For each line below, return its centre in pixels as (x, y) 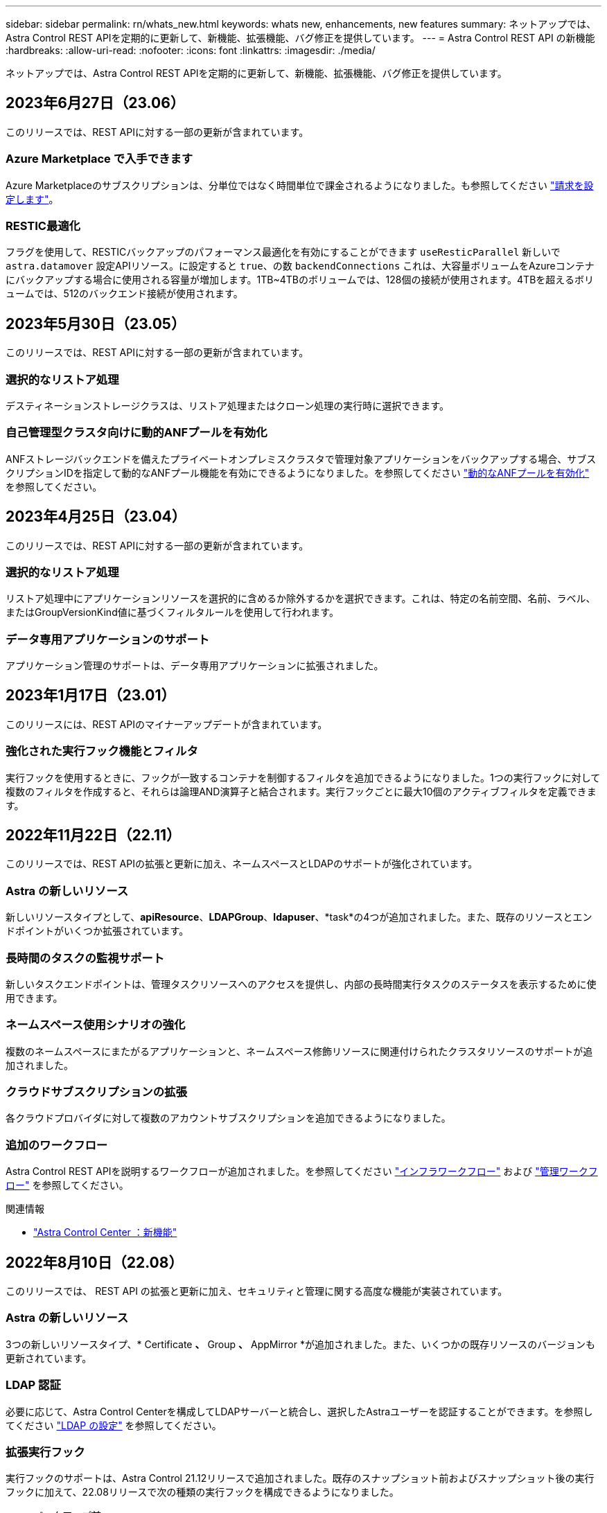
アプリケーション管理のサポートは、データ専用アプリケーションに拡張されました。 (195, 666)
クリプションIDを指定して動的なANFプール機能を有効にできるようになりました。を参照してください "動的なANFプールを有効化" (298, 472)
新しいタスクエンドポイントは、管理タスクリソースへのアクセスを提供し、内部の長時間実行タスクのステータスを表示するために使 (301, 984)
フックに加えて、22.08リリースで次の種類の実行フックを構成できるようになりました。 (202, 1492)
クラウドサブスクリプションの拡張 (96, 1092)
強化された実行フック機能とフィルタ (102, 751)
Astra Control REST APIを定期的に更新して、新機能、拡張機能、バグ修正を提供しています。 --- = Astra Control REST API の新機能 (300, 38)
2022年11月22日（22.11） (94, 835)
